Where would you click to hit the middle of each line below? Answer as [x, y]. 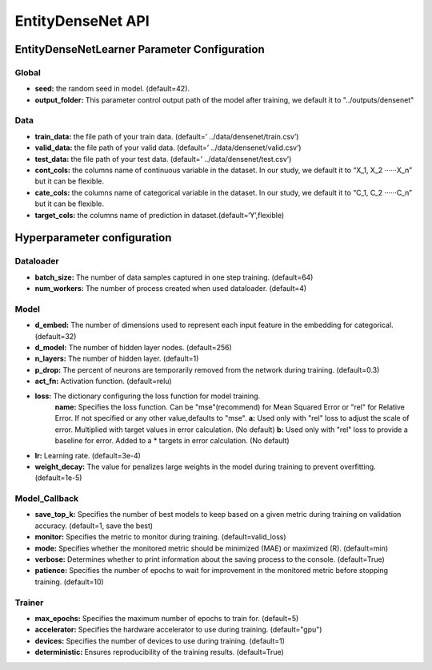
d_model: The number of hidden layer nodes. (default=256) [133, 348]
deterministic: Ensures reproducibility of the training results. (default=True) [159, 652]
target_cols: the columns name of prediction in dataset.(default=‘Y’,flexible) [160, 215]
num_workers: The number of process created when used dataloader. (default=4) [171, 289]
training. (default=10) [69, 582]
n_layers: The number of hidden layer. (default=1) [117, 359]
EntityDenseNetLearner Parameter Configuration [140, 49]
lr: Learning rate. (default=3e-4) [88, 455]
